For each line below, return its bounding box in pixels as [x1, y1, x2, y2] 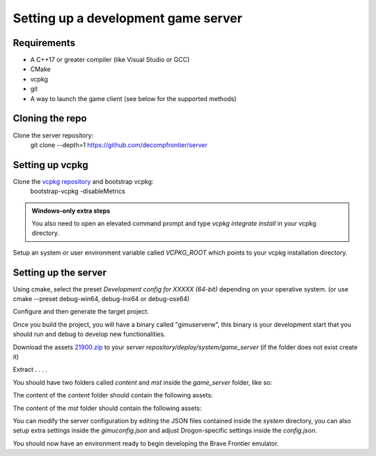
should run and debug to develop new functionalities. [13, 330, 166, 338]
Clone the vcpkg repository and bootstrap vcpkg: [13, 177, 154, 185]
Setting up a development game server [13, 10, 243, 26]
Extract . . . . [13, 365, 48, 374]
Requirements [13, 37, 76, 49]
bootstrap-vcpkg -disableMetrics [30, 187, 125, 195]
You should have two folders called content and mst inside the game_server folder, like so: [13, 378, 272, 386]
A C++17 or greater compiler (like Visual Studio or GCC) [30, 56, 190, 64]
